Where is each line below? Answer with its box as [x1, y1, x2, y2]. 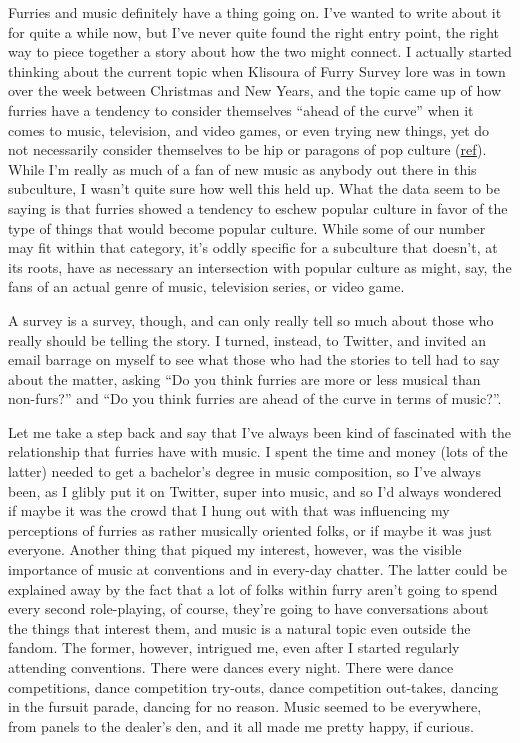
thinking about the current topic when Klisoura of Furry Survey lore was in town [8, 60, 506, 81]
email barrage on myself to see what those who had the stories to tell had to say [8, 349, 500, 370]
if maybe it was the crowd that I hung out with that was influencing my [8, 500, 450, 521]
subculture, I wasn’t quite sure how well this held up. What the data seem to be [8, 178, 501, 199]
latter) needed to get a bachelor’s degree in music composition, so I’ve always [8, 461, 481, 482]
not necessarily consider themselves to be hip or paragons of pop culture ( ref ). [8, 139, 487, 160]
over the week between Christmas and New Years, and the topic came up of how [8, 80, 501, 101]
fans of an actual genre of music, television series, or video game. [8, 276, 405, 297]
